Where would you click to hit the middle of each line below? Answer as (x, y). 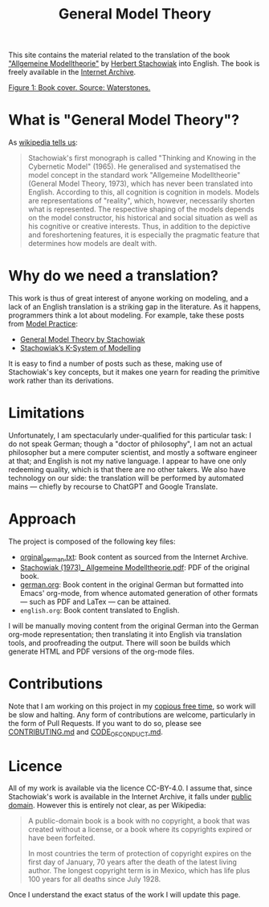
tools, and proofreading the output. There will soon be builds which (119, 642)
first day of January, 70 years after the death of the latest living (132, 862)
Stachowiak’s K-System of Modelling (80, 348)
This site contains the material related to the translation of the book (119, 55)
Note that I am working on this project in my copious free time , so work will (132, 706)
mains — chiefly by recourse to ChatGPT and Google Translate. (113, 486)
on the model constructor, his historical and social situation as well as (143, 218)
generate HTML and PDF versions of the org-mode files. (102, 651)
